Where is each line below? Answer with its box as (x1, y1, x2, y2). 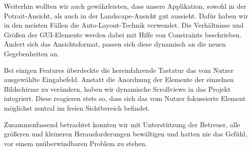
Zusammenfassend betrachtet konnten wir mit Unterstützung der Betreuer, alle (4, 119, 240, 129)
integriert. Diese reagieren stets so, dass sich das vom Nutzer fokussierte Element (4, 93, 246, 103)
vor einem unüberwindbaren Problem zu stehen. (4, 138, 147, 148)
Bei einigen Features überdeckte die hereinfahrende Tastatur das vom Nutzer (4, 65, 234, 75)
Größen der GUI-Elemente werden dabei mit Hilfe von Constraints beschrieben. (4, 29, 242, 39)
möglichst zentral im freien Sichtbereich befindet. (4, 102, 150, 113)
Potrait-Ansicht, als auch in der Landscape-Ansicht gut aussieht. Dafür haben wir (4, 10, 248, 20)
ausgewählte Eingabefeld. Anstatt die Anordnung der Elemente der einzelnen (4, 74, 234, 84)
